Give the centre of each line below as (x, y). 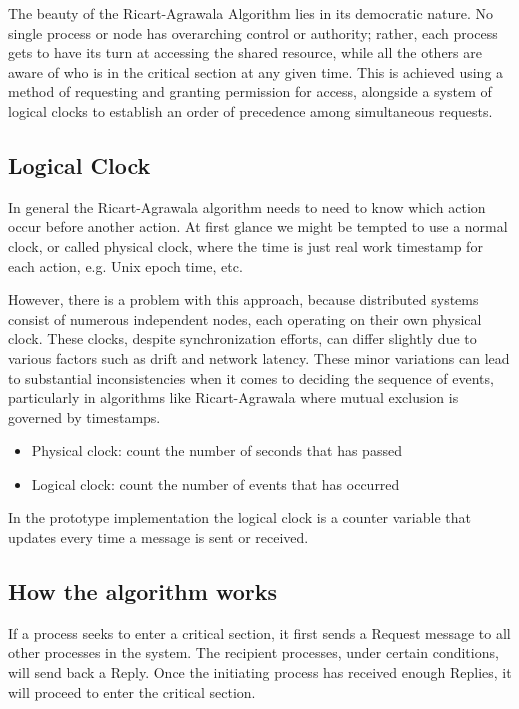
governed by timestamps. (84, 416)
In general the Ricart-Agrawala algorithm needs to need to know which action (247, 206)
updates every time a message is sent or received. (158, 537)
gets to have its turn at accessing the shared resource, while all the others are (245, 52)
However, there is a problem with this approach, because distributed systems (243, 299)
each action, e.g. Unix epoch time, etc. (125, 265)
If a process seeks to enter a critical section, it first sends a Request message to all (259, 632)
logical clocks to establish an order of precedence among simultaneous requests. (250, 110)
